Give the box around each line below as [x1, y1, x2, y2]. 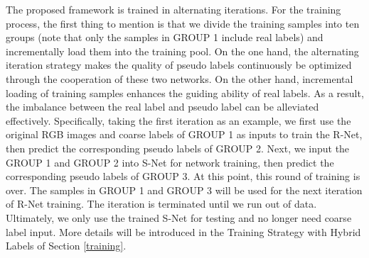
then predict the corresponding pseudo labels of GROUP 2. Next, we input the [6, 140, 350, 155]
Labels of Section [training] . [6, 238, 127, 253]
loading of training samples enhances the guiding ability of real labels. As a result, [6, 85, 364, 100]
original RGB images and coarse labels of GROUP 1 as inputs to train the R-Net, [6, 127, 363, 142]
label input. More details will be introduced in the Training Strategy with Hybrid [6, 224, 361, 239]
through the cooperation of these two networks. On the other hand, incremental [6, 71, 353, 86]
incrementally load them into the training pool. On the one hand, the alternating [6, 43, 359, 58]
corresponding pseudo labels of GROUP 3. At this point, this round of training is [6, 169, 360, 184]
